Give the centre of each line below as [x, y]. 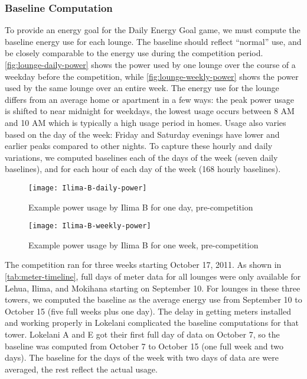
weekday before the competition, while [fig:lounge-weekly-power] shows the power [152, 76]
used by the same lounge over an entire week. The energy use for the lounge [142, 88]
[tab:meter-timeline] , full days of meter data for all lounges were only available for [153, 276]
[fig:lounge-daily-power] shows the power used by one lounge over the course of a [150, 64]
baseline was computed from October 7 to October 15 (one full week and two [144, 346]
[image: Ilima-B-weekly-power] [90, 226]
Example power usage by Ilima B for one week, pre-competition [143, 244]
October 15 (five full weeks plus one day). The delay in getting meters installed [148, 311]
